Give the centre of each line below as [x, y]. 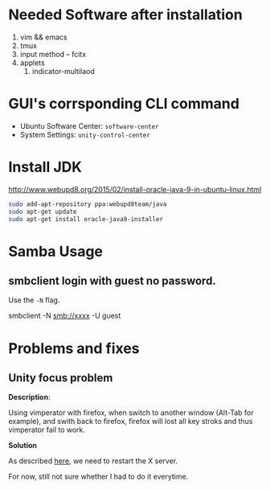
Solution [23, 446]
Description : [29, 397]
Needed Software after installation [125, 15]
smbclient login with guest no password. [112, 281]
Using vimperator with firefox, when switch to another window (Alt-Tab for [131, 413]
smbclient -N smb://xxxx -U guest [65, 316]
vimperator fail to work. [47, 430]
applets [33, 63]
